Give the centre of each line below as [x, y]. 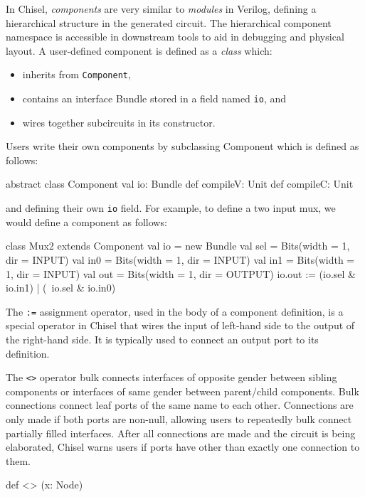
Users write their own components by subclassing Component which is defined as [182, 146]
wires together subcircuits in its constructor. [119, 122]
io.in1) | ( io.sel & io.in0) [61, 288]
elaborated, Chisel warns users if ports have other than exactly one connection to [183, 447]
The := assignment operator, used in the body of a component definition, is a [175, 311]
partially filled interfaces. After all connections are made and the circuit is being [181, 433]
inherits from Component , [76, 74]
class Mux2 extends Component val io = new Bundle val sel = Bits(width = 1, [178, 246]
